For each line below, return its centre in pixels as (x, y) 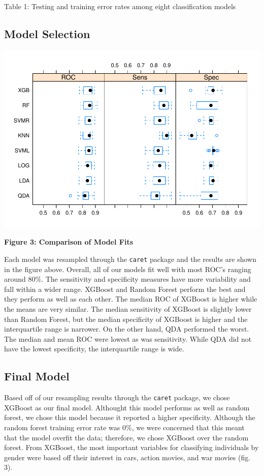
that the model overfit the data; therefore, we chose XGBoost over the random (126, 437)
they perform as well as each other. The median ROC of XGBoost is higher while (131, 299)
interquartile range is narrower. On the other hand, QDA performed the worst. (127, 329)
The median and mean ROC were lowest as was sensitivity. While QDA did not (128, 338)
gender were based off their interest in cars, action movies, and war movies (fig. (127, 457)
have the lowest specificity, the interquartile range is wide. (94, 349)
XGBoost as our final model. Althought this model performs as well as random (127, 407)
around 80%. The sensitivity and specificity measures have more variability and (127, 279)
